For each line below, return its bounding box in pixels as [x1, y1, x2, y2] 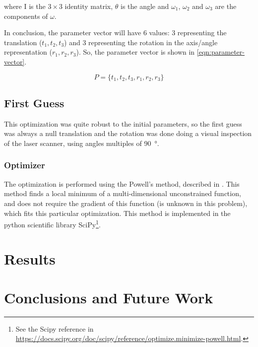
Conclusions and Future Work [4, 287, 213, 307]
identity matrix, [64, 1, 113, 11]
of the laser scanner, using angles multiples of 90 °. [4, 138, 159, 148]
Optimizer [4, 159, 45, 171]
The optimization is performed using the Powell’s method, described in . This [4, 178, 240, 189]
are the [215, 1, 237, 11]
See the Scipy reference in [15, 323, 94, 334]
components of [4, 10, 48, 21]
